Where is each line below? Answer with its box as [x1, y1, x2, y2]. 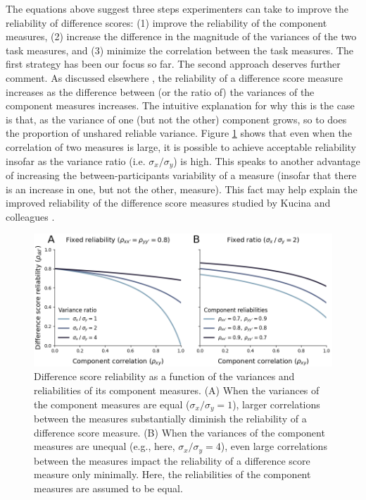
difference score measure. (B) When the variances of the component [34, 425, 325, 439]
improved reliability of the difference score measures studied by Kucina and [6, 195, 331, 210]
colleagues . [6, 209, 55, 224]
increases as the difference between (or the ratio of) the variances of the [6, 84, 315, 99]
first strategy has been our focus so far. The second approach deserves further [6, 56, 341, 71]
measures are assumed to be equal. [34, 480, 183, 495]
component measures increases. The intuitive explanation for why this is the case [6, 98, 355, 113]
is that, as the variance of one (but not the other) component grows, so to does [6, 111, 347, 126]
